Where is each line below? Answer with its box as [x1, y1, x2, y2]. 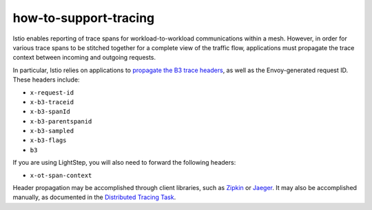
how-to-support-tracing [12, 10, 155, 25]
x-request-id [30, 89, 74, 96]
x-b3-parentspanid [30, 117, 92, 125]
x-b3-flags [30, 137, 67, 144]
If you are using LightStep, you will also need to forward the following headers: [12, 159, 236, 167]
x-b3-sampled [30, 127, 74, 135]
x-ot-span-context [30, 172, 92, 179]
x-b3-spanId [30, 108, 70, 116]
